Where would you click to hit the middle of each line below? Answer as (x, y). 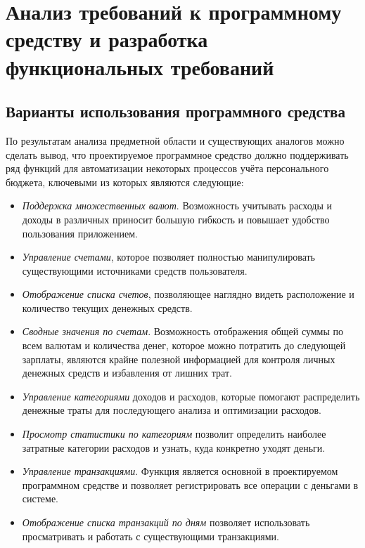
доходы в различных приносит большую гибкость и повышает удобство (176, 219)
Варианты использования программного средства (175, 111)
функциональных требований (140, 66)
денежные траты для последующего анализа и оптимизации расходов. (172, 410)
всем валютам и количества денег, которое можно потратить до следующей (184, 345)
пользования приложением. (80, 233)
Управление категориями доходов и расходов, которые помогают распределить (191, 396)
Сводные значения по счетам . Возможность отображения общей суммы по (183, 331)
